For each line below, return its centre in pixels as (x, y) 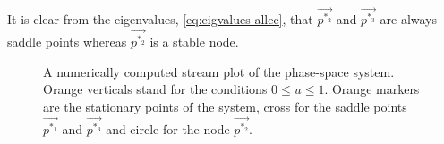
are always (409, 19)
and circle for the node (168, 128)
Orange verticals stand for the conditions (155, 89)
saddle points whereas (67, 42)
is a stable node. (194, 42)
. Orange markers (372, 89)
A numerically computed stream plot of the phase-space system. (219, 71)
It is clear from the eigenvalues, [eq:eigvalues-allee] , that (160, 19)
